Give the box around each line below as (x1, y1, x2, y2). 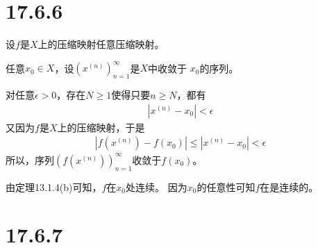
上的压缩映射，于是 (57, 119, 145, 134)
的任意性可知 (196, 179, 256, 194)
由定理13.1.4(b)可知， (6, 179, 102, 194)
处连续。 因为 (126, 179, 187, 194)
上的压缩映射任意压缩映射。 (37, 37, 165, 51)
